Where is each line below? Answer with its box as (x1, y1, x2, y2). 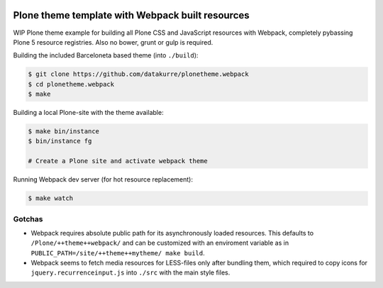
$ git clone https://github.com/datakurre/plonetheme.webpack (28, 70, 249, 78)
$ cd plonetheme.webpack (28, 80, 115, 88)
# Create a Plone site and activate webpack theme (28, 157, 209, 165)
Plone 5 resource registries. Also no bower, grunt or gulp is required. (13, 38, 213, 46)
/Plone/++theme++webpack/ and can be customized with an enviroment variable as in (30, 238, 289, 248)
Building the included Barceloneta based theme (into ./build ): (13, 51, 199, 60)
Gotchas (13, 214, 43, 223)
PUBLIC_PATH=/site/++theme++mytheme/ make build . (30, 248, 205, 257)
